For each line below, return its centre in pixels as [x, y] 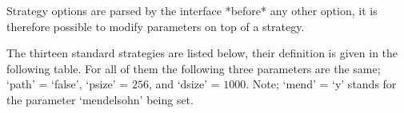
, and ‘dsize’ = [184, 84]
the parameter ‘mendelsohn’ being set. [100, 99]
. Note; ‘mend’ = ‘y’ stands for [321, 84]
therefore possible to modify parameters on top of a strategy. [156, 26]
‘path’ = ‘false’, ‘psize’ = [68, 84]
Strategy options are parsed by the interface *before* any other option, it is [192, 10]
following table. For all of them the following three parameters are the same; [194, 68]
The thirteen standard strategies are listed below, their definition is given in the [202, 53]
